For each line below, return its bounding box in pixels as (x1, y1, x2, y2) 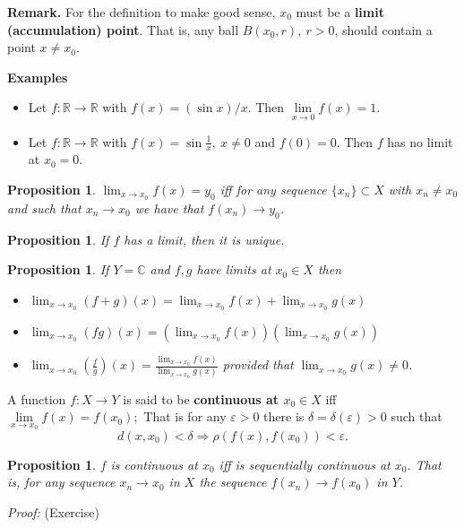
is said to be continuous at (123, 389, 279, 408)
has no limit (387, 132, 453, 151)
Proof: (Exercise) (7, 503, 99, 521)
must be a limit (296, 3, 384, 21)
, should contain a (334, 20, 433, 39)
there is (263, 407, 305, 426)
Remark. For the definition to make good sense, (7, 3, 276, 21)
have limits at (196, 260, 271, 279)
